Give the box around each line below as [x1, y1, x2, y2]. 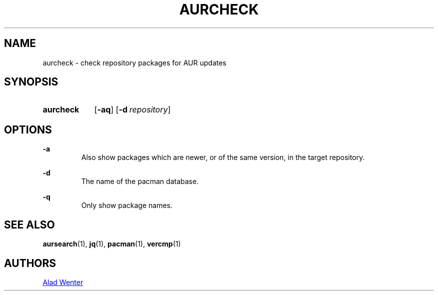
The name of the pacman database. [81, 177, 199, 186]
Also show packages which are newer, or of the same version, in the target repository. [81, 153, 365, 162]
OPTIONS [4, 123, 52, 136]
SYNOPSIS [4, 75, 58, 88]
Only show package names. [81, 201, 173, 210]
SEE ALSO [4, 218, 55, 231]
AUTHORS [4, 256, 56, 269]
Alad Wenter [42, 277, 83, 286]
